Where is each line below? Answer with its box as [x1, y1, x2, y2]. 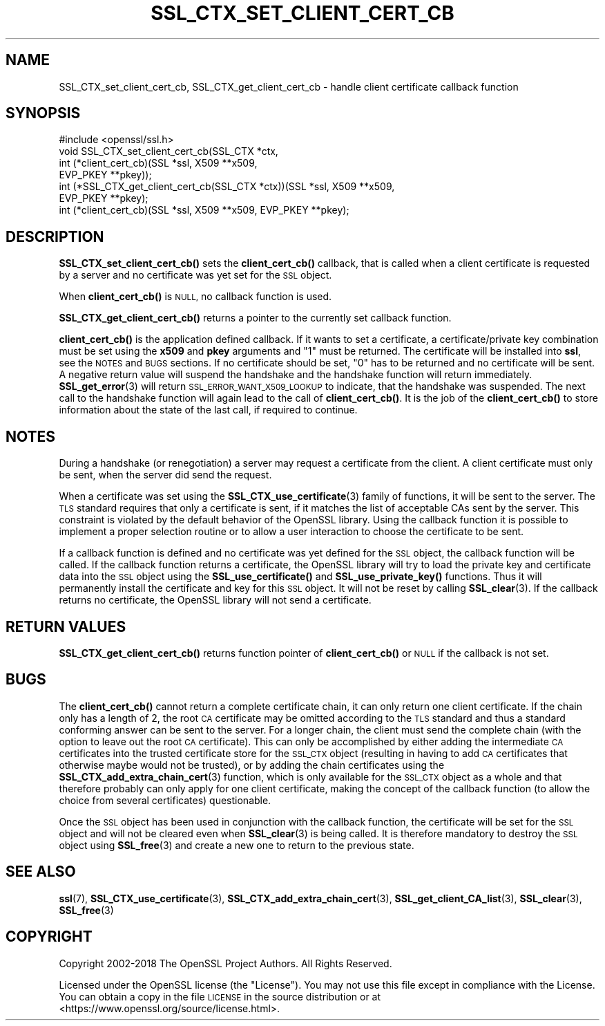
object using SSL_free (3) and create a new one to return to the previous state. [59, 839, 414, 851]
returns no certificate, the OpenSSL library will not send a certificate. [59, 594, 372, 606]
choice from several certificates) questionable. [59, 794, 271, 806]
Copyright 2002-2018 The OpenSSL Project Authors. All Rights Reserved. [59, 957, 392, 969]
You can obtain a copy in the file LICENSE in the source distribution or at [59, 990, 381, 1002]
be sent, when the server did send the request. [59, 469, 272, 481]
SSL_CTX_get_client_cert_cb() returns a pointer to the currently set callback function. [59, 312, 452, 324]
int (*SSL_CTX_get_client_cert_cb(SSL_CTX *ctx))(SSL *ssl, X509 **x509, [59, 180, 395, 193]
